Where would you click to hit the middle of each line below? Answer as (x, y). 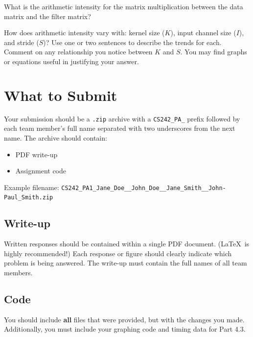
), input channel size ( (203, 33)
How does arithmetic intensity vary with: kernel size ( (84, 33)
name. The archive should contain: (56, 137)
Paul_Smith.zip (29, 198)
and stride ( (22, 42)
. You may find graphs (214, 52)
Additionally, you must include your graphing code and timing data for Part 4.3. (125, 329)
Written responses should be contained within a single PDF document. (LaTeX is (127, 244)
